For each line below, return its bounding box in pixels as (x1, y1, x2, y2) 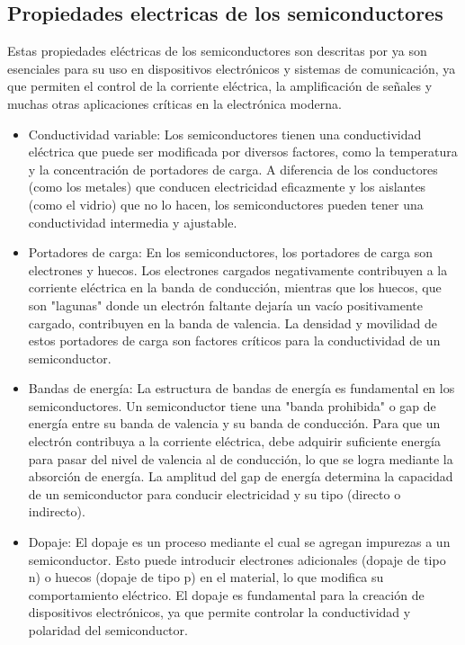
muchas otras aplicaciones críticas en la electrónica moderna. (7, 94, 342, 112)
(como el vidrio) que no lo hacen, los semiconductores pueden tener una (28, 194, 424, 213)
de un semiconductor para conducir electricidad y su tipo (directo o (28, 484, 401, 503)
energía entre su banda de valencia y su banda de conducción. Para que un (28, 414, 441, 433)
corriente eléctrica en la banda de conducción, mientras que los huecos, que (28, 278, 442, 297)
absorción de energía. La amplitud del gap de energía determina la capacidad (28, 467, 453, 486)
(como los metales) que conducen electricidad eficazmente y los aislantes (28, 177, 426, 196)
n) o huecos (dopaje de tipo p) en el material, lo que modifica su (28, 568, 384, 587)
